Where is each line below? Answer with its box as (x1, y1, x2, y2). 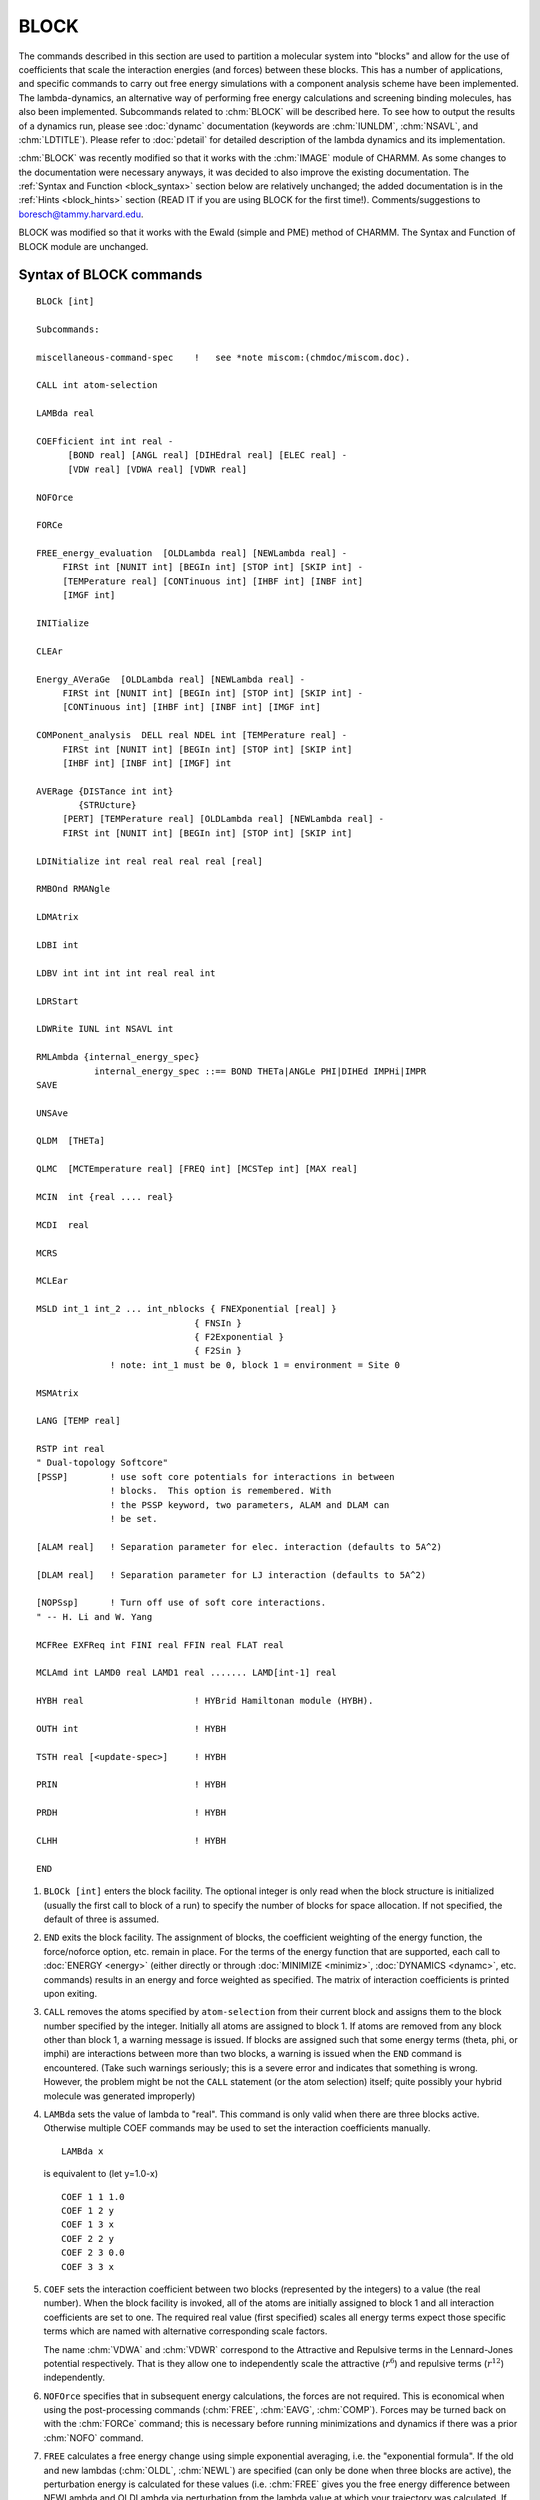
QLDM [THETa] (36, 1135, 105, 1147)
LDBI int (36, 940, 79, 950)
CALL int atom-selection (36, 380, 158, 391)
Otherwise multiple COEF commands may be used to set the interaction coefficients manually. (43, 2122, 431, 2134)
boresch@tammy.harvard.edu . (18, 208, 144, 220)
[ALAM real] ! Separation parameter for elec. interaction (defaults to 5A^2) (36, 1541, 443, 1552)
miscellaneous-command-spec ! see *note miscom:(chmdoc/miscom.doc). (36, 351, 411, 363)
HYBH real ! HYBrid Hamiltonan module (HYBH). (36, 1695, 374, 1707)
